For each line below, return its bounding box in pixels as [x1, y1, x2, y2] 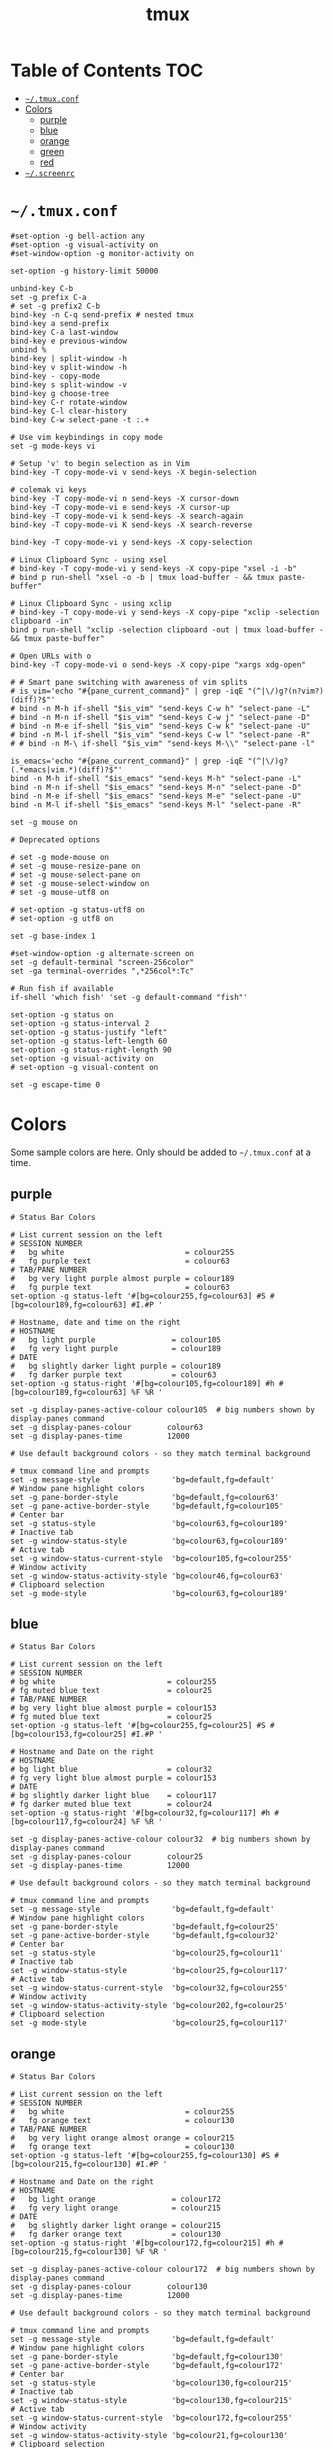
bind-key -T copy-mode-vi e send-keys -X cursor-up [10, 502, 230, 512]
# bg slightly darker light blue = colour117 [10, 1791, 217, 1801]
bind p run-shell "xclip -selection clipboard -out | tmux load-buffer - [10, 624, 325, 635]
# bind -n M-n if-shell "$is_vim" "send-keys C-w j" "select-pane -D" [10, 712, 311, 722]
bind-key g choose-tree [10, 388, 110, 398]
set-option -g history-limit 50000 [10, 266, 159, 276]
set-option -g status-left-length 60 [10, 1036, 168, 1046]
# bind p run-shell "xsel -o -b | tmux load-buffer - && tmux [10, 572, 275, 582]
